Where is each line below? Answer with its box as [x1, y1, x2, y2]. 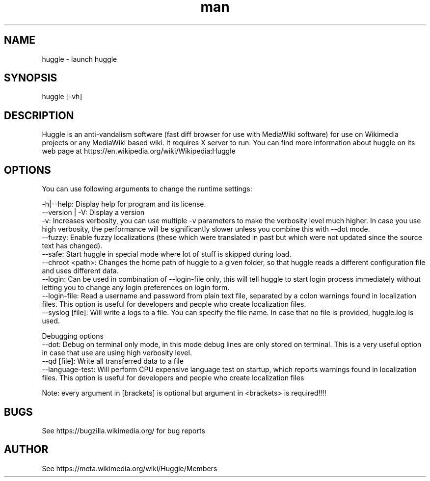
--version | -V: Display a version [42, 208, 145, 217]
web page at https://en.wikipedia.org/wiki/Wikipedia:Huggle [42, 147, 236, 156]
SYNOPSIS [4, 72, 57, 84]
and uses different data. [42, 267, 119, 275]
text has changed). [42, 241, 103, 250]
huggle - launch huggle [42, 54, 117, 63]
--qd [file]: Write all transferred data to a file [42, 357, 184, 366]
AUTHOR [4, 443, 49, 456]
